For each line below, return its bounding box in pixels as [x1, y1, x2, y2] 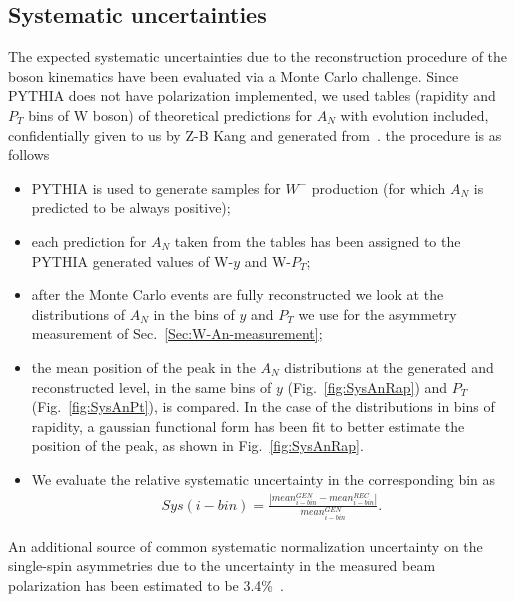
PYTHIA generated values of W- [31, 250, 234, 271]
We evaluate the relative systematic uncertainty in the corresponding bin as [31, 468, 496, 489]
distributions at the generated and [284, 356, 494, 377]
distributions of [31, 303, 125, 324]
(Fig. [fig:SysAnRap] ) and [287, 376, 448, 397]
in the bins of [153, 303, 235, 324]
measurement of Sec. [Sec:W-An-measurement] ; [31, 323, 323, 344]
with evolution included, [340, 104, 489, 125]
